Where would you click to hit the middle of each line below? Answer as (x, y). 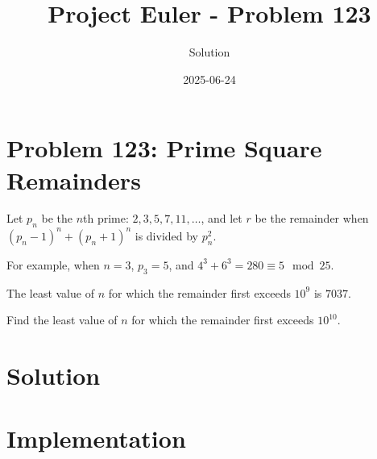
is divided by (167, 235)
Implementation (96, 438)
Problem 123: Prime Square (164, 148)
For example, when (53, 264)
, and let (222, 218)
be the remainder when (312, 218)
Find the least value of (62, 320)
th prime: (106, 218)
